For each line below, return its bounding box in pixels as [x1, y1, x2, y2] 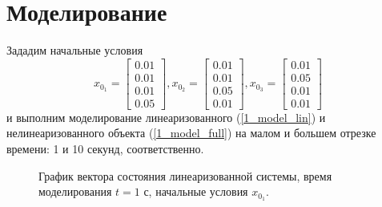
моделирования [38, 183, 112, 200]
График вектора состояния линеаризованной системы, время [38, 167, 332, 184]
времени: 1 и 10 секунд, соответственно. [6, 140, 204, 157]
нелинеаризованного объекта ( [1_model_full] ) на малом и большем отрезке [6, 124, 376, 141]
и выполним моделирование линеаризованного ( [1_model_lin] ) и [6, 108, 326, 125]
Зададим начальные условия [6, 42, 143, 59]
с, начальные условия [143, 183, 248, 200]
